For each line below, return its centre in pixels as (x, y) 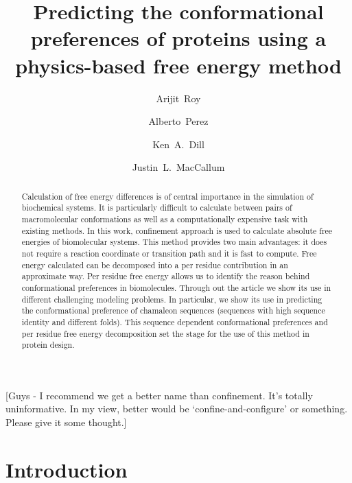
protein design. (48, 345)
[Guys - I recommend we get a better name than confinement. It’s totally (159, 395)
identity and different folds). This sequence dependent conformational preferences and (175, 321)
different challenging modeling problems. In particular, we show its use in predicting (172, 299)
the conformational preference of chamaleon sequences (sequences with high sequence (173, 310)
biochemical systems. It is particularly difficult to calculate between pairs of (157, 208)
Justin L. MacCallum (178, 167)
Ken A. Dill (178, 144)
